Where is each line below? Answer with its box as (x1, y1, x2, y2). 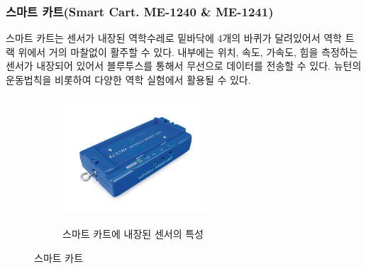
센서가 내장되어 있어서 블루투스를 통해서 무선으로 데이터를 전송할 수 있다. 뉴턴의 (6, 58, 362, 73)
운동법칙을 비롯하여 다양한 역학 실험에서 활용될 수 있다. (6, 72, 251, 87)
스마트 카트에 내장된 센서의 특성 (62, 226, 204, 241)
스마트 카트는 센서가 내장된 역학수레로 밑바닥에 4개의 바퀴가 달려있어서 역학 (6, 31, 342, 45)
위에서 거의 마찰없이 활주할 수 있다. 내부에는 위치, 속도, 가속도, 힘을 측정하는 (18, 44, 358, 59)
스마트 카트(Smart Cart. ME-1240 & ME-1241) (6, 2, 274, 20)
